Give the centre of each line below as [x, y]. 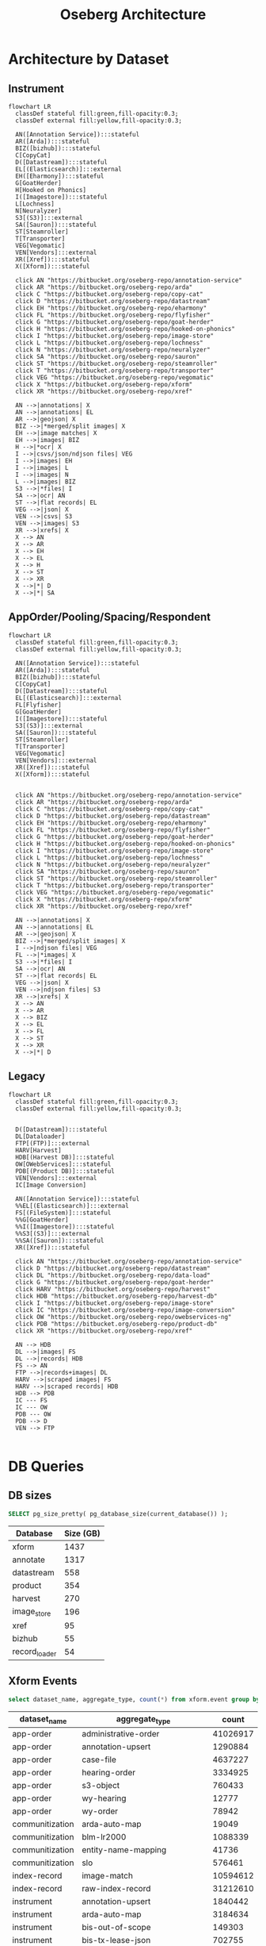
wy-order [100, 1811]
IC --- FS [31, 1400]
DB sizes [30, 1496]
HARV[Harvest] [38, 1150]
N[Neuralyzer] [38, 211]
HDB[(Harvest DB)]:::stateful [65, 1157]
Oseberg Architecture [133, 15]
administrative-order [121, 1733]
